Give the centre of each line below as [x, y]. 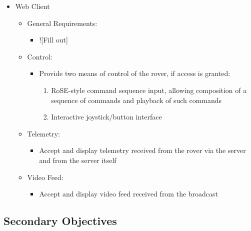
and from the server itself [78, 160]
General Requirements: [62, 23]
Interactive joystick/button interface [106, 117]
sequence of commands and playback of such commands [136, 100]
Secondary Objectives [60, 221]
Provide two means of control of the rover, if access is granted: [135, 73]
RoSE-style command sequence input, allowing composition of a [149, 90]
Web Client [32, 6]
